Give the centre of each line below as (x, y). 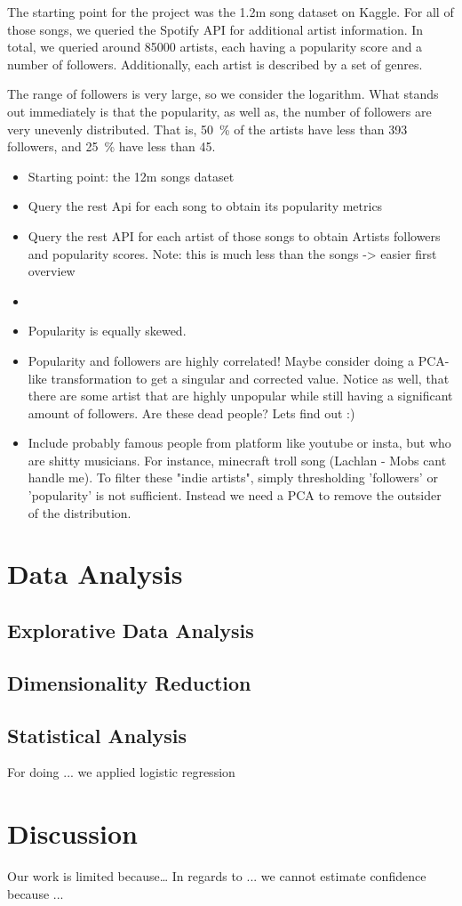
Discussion (72, 833)
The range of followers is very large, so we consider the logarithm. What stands (223, 94)
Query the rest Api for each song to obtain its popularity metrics (205, 206)
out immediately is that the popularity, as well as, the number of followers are (219, 111)
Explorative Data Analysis (131, 631)
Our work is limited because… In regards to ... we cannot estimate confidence (217, 876)
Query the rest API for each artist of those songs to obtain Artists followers (234, 235)
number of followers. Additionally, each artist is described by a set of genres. (215, 64)
